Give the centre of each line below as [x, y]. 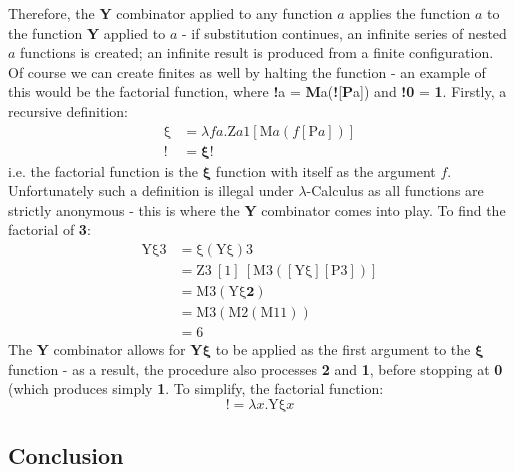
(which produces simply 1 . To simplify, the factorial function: [196, 388]
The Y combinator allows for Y [105, 349]
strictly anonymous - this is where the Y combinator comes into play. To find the [257, 209]
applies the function [410, 13]
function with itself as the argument [325, 170]
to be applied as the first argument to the [343, 349]
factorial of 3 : [49, 229]
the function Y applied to [87, 32]
